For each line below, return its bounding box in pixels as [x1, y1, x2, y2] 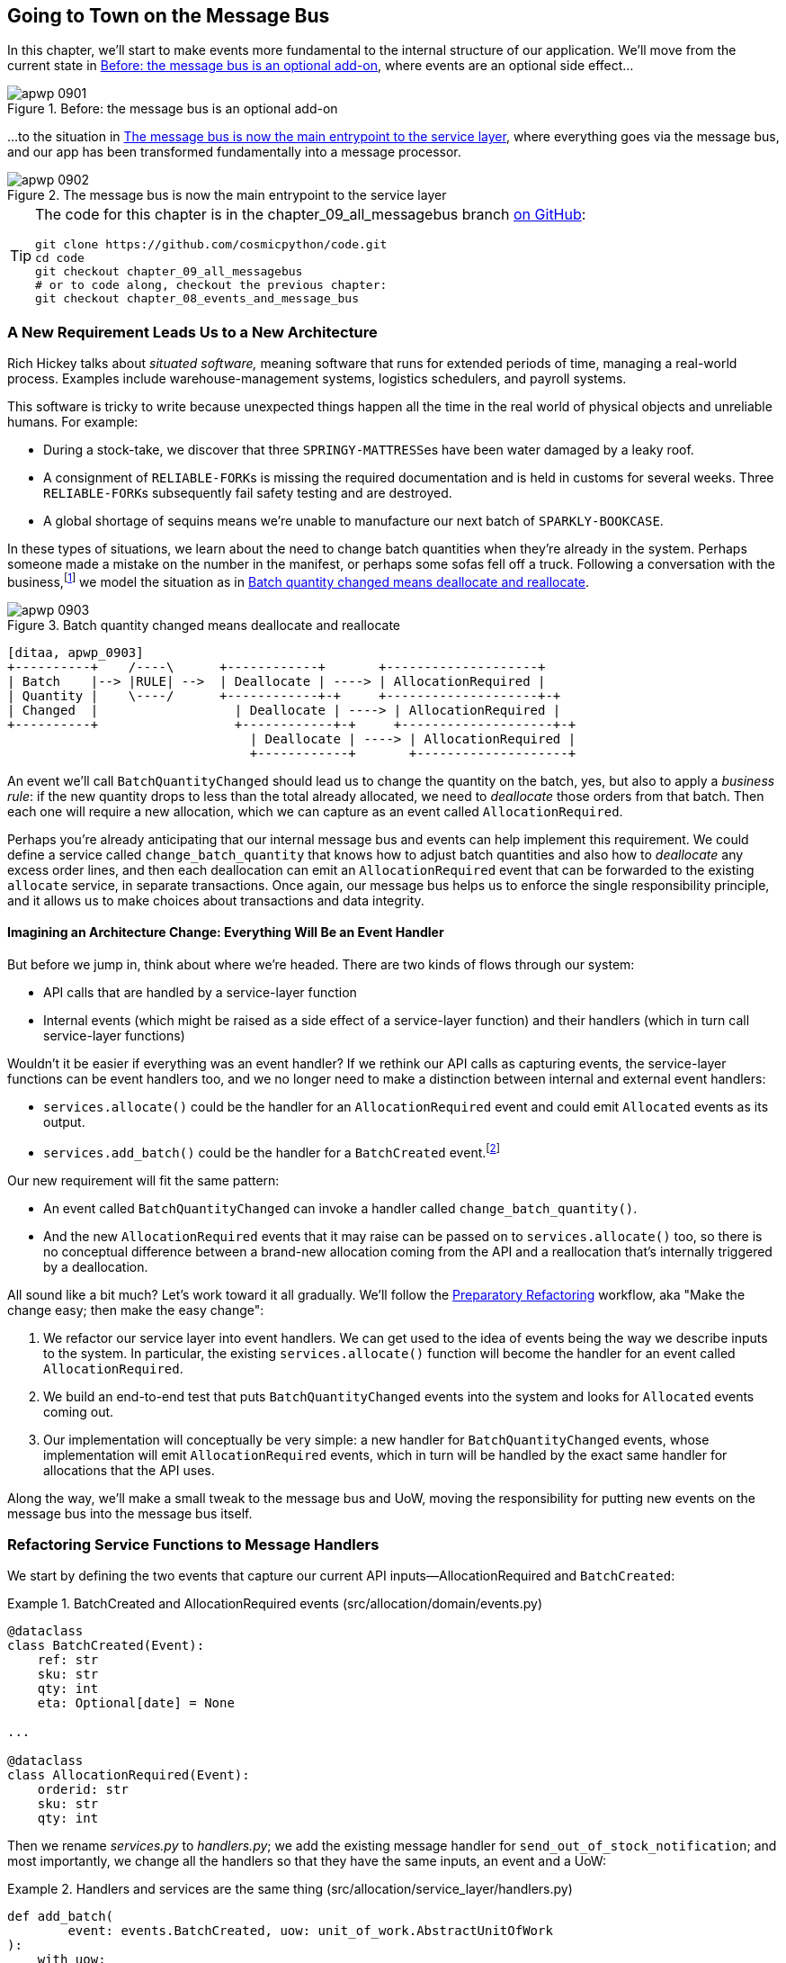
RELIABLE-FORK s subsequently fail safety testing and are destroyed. [43, 485, 452, 501]
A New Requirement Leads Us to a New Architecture [7, 322, 378, 341]
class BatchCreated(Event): [7, 1638, 205, 1653]
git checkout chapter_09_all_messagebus [35, 265, 303, 279]
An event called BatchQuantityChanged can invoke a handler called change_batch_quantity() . [43, 1200, 638, 1216]
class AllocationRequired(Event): [7, 1768, 250, 1783]
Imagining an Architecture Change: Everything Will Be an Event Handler [7, 924, 444, 941]
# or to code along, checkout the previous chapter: [35, 278, 388, 293]
